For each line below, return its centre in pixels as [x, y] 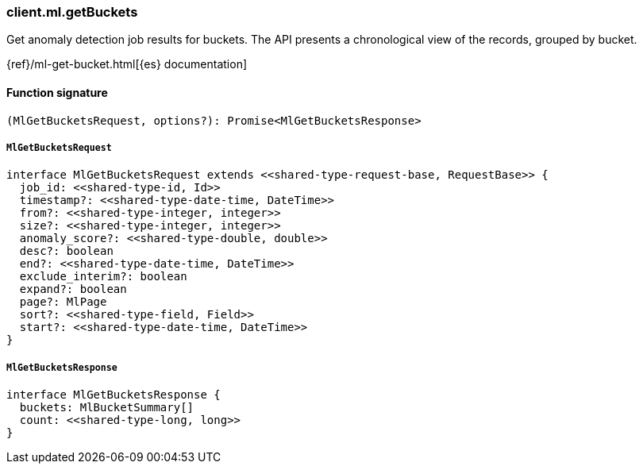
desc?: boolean [66, 251]
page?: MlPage [63, 302]
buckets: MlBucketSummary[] [107, 408]
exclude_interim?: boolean [103, 277]
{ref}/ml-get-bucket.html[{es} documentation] [127, 64]
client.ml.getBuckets [72, 12]
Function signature [57, 92]
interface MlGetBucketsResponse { [114, 395]
